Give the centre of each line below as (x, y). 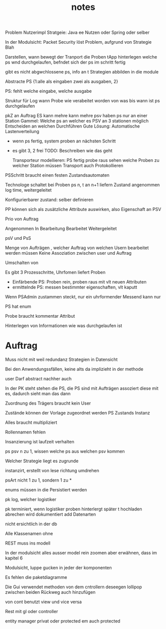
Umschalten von (22, 263)
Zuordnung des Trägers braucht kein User (48, 403)
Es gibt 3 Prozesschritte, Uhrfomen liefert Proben (55, 273)
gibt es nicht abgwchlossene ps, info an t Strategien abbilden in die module (82, 72)
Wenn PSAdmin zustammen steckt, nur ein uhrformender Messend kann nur (83, 297)
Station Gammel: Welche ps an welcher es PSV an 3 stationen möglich (77, 121)
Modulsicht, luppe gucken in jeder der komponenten (59, 568)
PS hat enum (18, 306)
